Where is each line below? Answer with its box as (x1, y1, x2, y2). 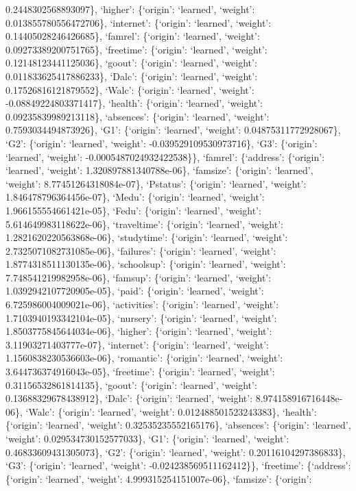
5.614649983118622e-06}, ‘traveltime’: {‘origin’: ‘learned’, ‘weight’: (5, 216, 283, 231)
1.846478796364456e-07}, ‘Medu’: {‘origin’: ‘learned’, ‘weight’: (5, 190, 265, 204)
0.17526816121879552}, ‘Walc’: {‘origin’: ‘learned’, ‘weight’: (5, 82, 254, 97)
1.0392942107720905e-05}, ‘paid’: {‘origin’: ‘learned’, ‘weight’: (5, 284, 264, 298)
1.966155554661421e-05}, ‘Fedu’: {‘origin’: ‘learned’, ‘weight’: (5, 203, 261, 217)
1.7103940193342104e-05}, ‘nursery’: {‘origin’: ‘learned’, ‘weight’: (5, 310, 277, 325)
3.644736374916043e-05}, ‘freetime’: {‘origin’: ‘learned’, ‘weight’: (5, 364, 275, 379)
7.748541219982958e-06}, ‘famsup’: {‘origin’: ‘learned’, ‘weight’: (5, 270, 272, 284)
